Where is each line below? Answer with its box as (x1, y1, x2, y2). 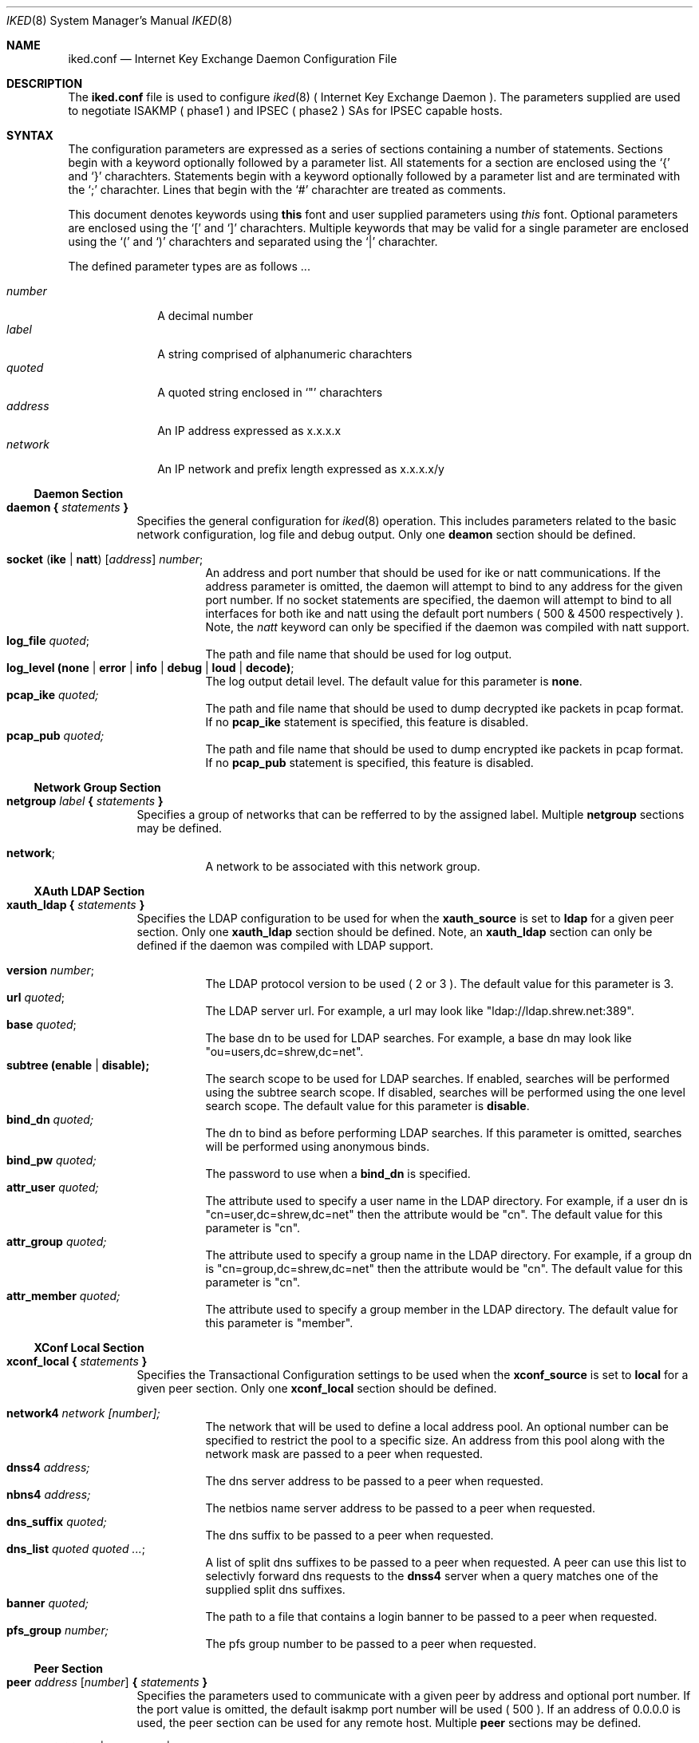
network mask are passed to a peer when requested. (205, 1447, 484, 1460)
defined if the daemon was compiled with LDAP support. (136, 939, 433, 952)
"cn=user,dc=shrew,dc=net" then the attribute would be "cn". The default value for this (205, 1207, 663, 1221)
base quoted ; (6, 1018, 77, 1031)
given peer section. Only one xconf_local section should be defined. (136, 1381, 497, 1395)
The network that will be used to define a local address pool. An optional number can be (205, 1420, 669, 1433)
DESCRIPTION (6, 77, 83, 90)
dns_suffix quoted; (6, 1515, 107, 1528)
